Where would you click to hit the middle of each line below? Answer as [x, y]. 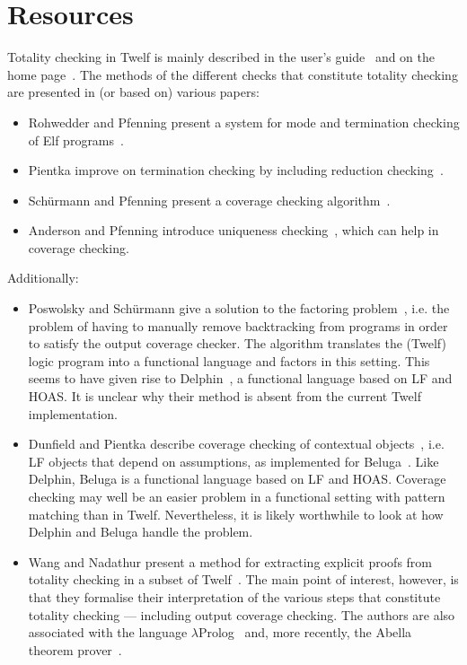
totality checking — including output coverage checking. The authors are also [242, 614]
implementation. [73, 413]
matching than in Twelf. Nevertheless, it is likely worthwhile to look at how [236, 514]
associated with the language [108, 632]
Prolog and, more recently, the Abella [305, 632]
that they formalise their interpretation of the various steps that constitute [234, 596]
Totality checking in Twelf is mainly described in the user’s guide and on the [221, 57]
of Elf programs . [76, 140]
